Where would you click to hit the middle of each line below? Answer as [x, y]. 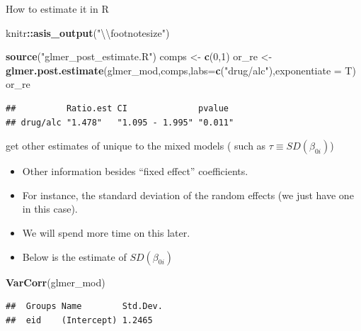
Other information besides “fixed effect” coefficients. [135, 171]
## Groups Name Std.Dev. [84, 307]
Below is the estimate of [74, 256]
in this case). [50, 209]
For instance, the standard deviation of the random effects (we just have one [188, 195]
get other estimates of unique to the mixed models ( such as [136, 146]
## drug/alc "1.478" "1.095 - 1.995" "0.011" [120, 122]
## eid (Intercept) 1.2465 [79, 320]
